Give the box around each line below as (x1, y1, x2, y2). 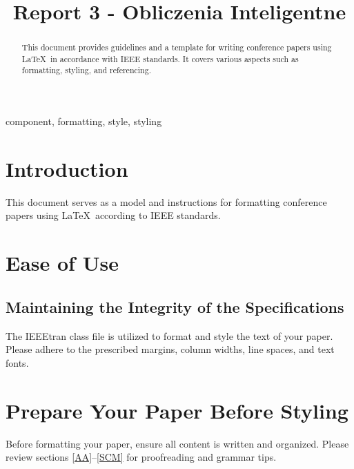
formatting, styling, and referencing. (21, 64, 151, 76)
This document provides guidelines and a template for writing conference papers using (21, 41, 332, 53)
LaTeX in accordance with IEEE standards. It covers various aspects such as (21, 52, 299, 64)
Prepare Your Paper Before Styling (6, 396, 348, 424)
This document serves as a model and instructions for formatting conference (6, 194, 327, 209)
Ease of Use (6, 249, 119, 277)
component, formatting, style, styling (6, 114, 162, 128)
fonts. (6, 355, 29, 370)
